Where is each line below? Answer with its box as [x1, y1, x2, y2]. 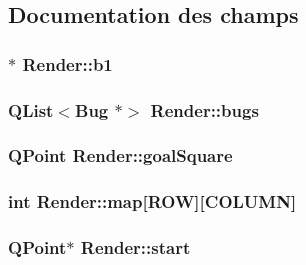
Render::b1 [22, 51, 113, 76]
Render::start [80, 235, 191, 260]
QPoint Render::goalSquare [8, 143, 233, 168]
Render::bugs [150, 97, 259, 122]
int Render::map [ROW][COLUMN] [8, 189, 297, 214]
